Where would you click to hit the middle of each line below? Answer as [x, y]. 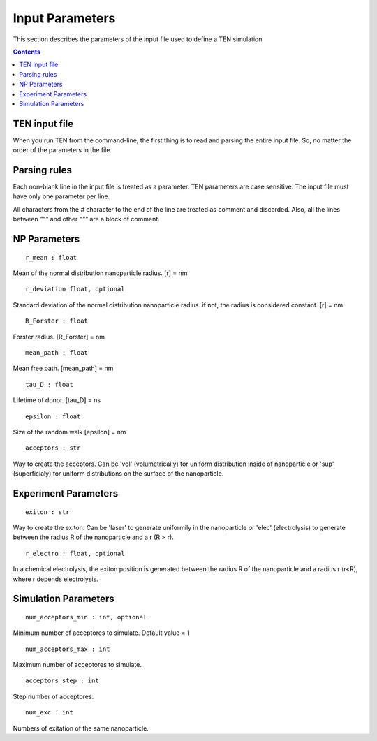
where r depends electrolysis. [56, 579]
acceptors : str [53, 448]
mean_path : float [57, 353]
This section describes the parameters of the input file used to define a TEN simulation [138, 39]
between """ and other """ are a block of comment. [86, 219]
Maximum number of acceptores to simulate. [77, 665]
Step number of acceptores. [53, 696]
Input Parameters [64, 18]
